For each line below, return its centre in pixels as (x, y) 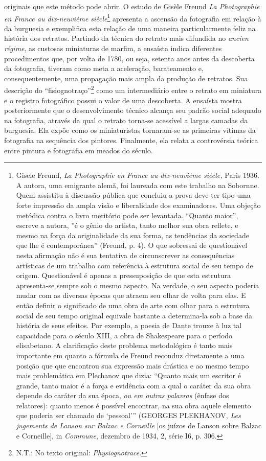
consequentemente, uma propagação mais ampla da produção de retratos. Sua (126, 78)
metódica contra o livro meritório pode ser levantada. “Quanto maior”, (127, 215)
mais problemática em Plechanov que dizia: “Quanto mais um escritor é (128, 375)
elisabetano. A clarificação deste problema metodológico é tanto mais (124, 345)
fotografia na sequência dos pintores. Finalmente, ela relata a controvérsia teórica (131, 140)
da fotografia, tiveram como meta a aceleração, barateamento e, (104, 68)
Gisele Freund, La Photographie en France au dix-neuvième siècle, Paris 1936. (138, 175)
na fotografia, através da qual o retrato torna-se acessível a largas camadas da (126, 120)
